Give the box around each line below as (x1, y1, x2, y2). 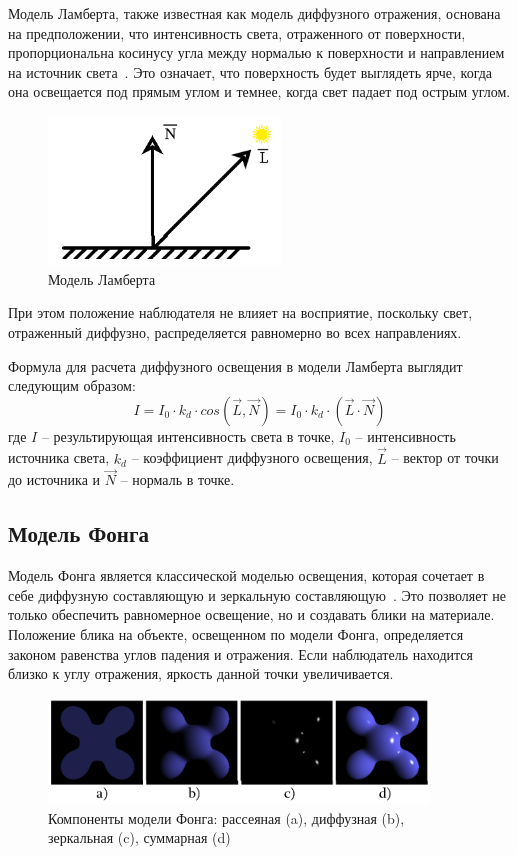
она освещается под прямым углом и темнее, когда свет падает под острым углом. (8, 81, 511, 102)
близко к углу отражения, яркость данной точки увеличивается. (8, 663, 394, 684)
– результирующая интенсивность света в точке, (41, 425, 335, 446)
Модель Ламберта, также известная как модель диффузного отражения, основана (8, 3, 501, 23)
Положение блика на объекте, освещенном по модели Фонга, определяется (8, 623, 464, 644)
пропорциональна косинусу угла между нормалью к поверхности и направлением (8, 42, 505, 63)
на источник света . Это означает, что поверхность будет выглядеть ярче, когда (8, 61, 493, 82)
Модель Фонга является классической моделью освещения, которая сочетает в (8, 565, 485, 586)
